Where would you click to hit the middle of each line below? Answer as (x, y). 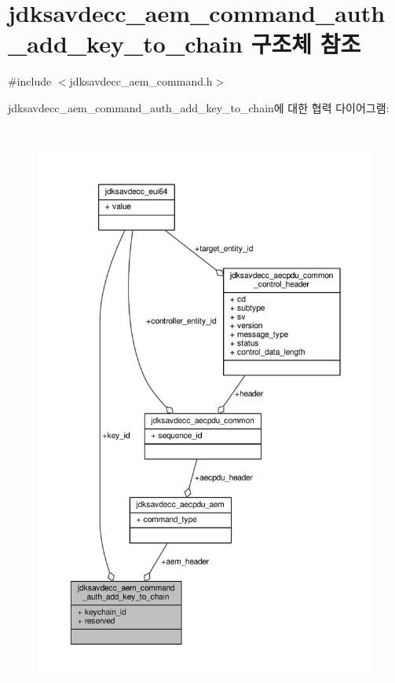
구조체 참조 (306, 44)
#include (30, 81)
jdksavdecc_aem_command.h (141, 81)
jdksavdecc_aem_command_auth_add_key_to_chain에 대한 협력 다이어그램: (199, 107)
